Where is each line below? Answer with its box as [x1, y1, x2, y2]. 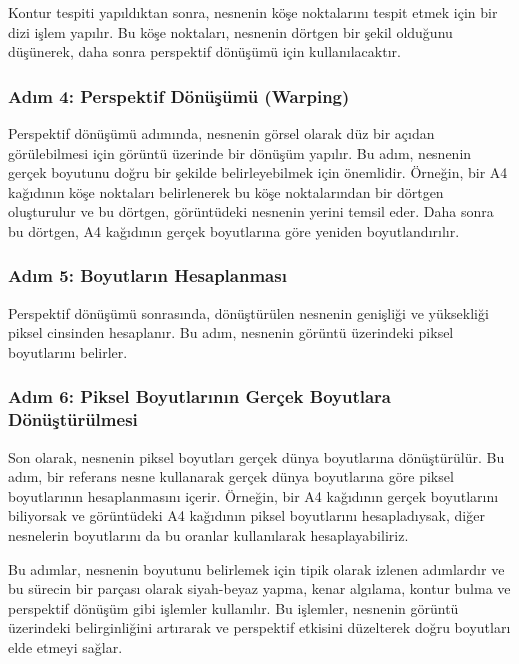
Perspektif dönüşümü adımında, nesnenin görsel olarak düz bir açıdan [8, 123, 435, 143]
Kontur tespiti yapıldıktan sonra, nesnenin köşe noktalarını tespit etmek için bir [8, 2, 498, 22]
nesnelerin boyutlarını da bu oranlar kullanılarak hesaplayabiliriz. [8, 525, 409, 546]
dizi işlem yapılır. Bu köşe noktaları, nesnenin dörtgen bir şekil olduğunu [8, 21, 453, 42]
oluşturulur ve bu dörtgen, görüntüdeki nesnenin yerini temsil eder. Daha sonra [8, 201, 494, 222]
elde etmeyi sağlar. [8, 637, 123, 658]
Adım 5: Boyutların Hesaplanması [8, 263, 287, 288]
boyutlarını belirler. [8, 341, 128, 362]
